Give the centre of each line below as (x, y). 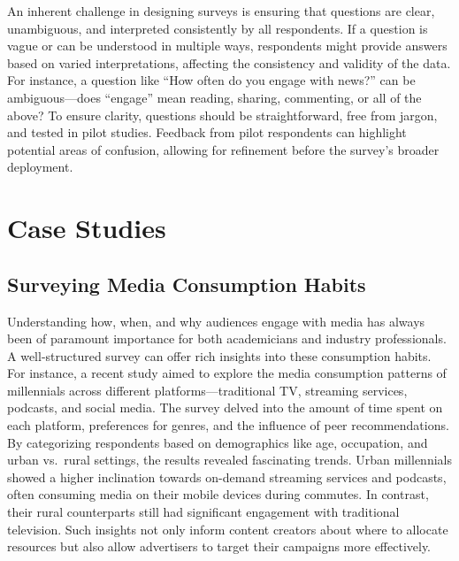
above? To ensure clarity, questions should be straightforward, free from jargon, (222, 115)
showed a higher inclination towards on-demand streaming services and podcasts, (227, 476)
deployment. (40, 167)
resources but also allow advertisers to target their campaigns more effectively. (219, 546)
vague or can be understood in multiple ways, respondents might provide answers (227, 46)
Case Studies (87, 228)
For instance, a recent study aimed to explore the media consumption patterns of (227, 373)
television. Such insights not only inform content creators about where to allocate (228, 529)
